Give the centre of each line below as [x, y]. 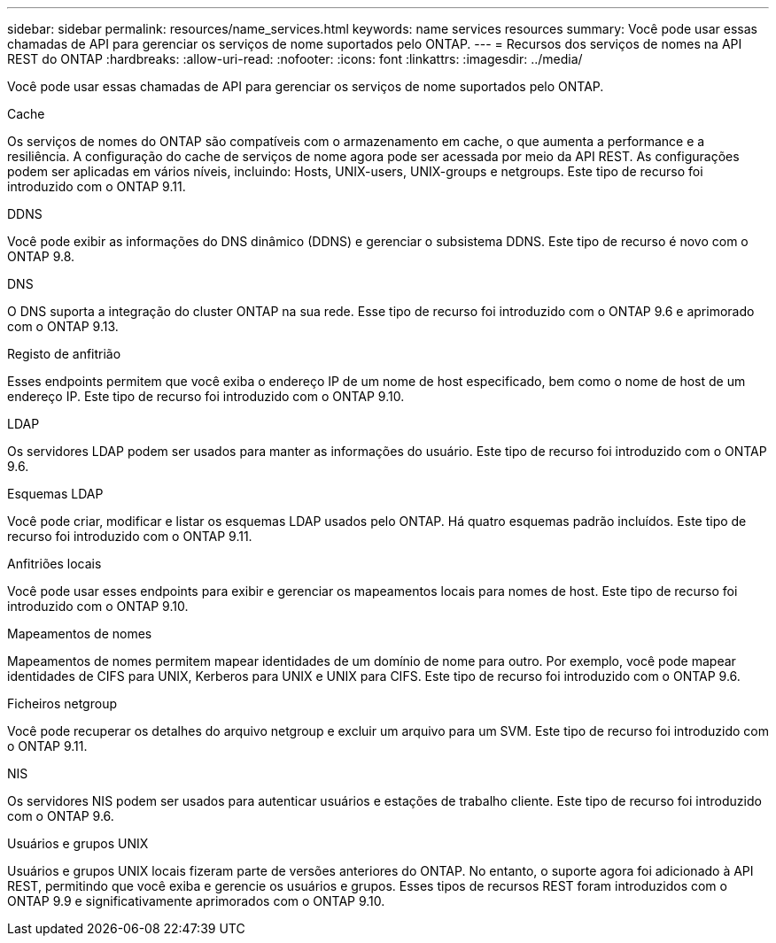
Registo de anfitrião [64, 354]
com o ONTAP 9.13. [63, 326]
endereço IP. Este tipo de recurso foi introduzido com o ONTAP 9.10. [206, 396]
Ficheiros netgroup [62, 703]
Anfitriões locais [54, 564]
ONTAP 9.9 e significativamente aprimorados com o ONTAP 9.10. [196, 901]
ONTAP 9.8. [41, 256]
